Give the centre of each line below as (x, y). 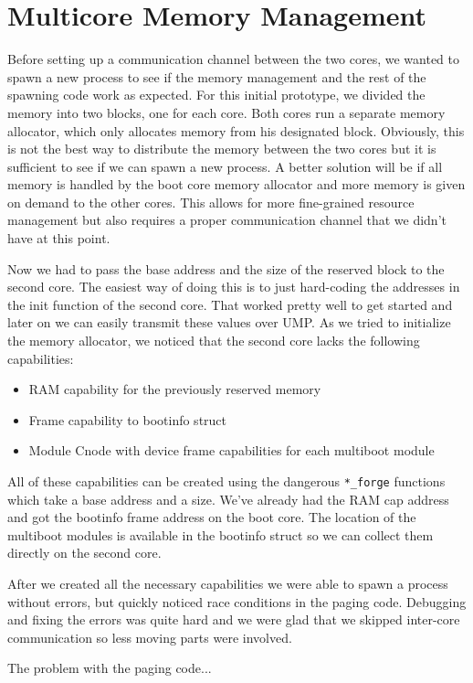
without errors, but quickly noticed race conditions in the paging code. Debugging (237, 601)
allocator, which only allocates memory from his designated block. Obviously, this (236, 130)
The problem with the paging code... (110, 668)
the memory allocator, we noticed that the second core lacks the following (214, 341)
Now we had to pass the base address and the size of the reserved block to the (226, 268)
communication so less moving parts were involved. (150, 637)
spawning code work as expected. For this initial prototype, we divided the (216, 95)
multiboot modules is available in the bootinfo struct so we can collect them (221, 534)
